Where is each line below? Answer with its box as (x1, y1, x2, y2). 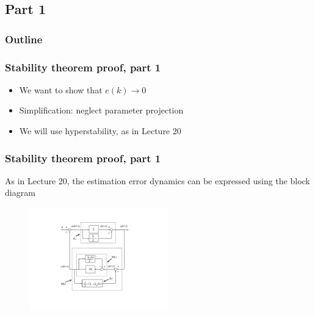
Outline (5, 31, 43, 46)
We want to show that (19, 83, 103, 96)
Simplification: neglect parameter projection (19, 104, 184, 117)
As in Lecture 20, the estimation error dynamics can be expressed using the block (5, 174, 310, 187)
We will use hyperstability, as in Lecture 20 (19, 124, 181, 137)
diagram (5, 186, 35, 199)
